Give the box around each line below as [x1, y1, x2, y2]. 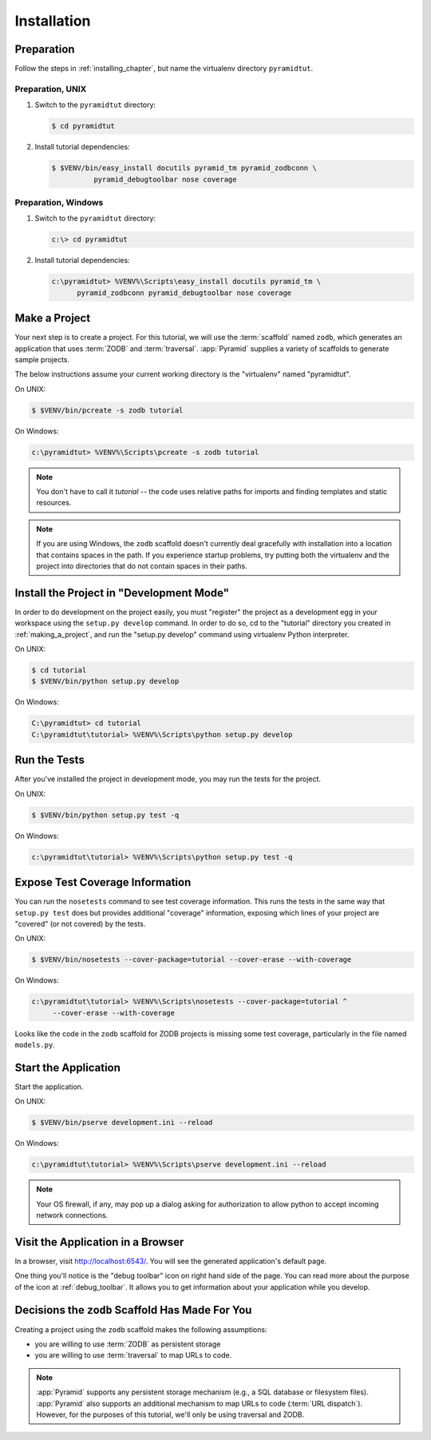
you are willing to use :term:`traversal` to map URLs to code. [34, 1350, 232, 1360]
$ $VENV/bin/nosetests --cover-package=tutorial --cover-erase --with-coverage [31, 955, 352, 964]
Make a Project [14, 312, 91, 325]
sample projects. [14, 354, 69, 364]
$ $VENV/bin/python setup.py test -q [31, 810, 180, 820]
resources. [36, 498, 72, 508]
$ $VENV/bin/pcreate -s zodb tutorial [31, 405, 184, 415]
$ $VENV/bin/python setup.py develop [31, 676, 180, 686]
